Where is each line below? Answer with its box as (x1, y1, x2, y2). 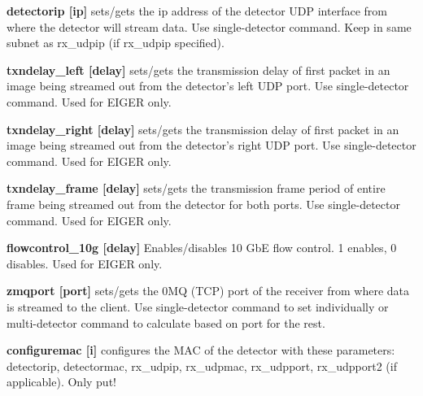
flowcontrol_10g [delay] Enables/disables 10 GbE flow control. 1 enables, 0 (7, 239, 397, 256)
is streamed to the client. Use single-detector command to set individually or (7, 298, 389, 315)
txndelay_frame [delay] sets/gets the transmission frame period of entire (7, 180, 386, 197)
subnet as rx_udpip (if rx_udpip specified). (7, 34, 225, 51)
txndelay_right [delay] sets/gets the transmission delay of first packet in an (7, 120, 399, 137)
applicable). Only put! (7, 373, 116, 390)
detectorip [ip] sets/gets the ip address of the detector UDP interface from (7, 2, 387, 19)
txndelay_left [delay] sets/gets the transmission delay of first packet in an (7, 61, 390, 78)
